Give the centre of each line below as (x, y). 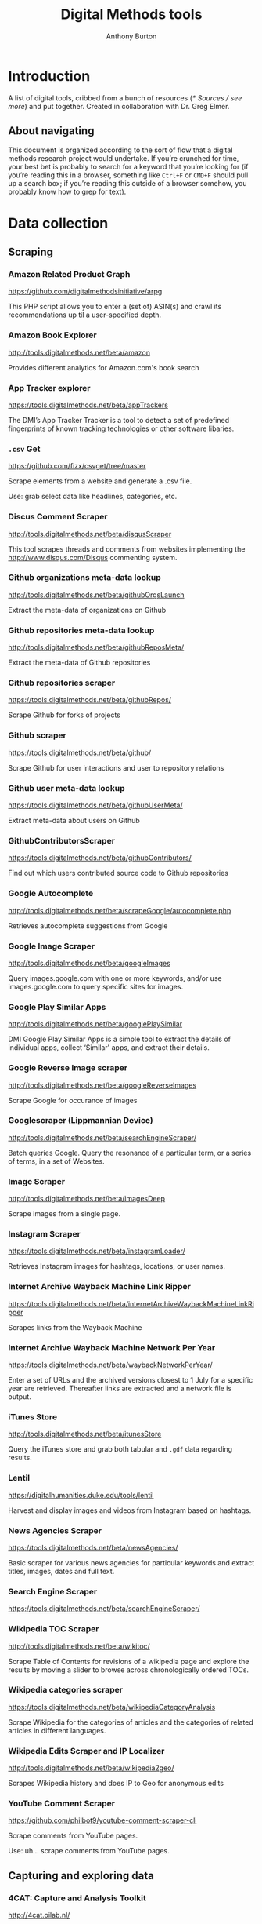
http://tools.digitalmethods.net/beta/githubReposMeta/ (96, 647)
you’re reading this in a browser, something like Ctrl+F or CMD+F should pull (128, 175)
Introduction (49, 76)
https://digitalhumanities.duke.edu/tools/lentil (81, 1495)
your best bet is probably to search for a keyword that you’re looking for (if (128, 166)
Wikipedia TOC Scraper (54, 1629)
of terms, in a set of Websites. (56, 1161)
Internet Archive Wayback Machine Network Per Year (112, 1347)
